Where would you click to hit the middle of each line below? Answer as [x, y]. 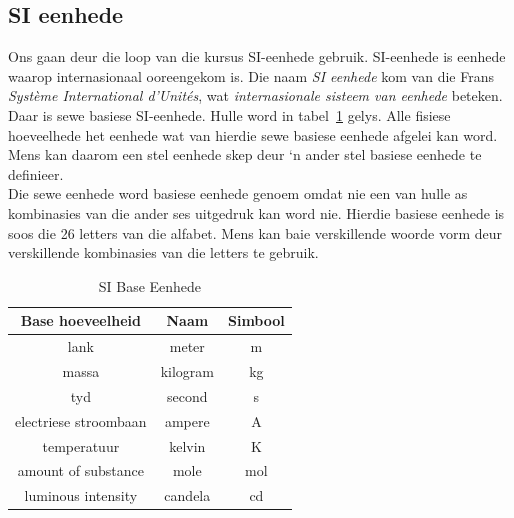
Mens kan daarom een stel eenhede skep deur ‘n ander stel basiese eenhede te [245, 154]
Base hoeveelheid [80, 320]
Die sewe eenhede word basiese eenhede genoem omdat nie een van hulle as [238, 193]
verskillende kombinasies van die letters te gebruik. [163, 252]
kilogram [187, 371]
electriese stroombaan [81, 420]
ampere [187, 420]
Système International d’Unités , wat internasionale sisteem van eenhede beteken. [255, 95]
